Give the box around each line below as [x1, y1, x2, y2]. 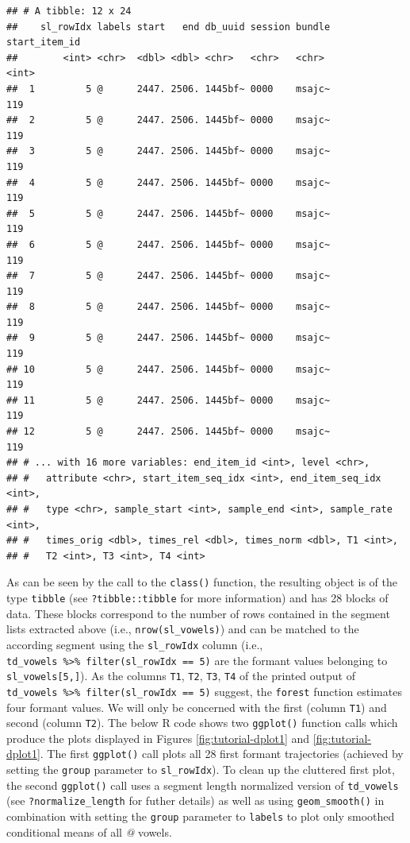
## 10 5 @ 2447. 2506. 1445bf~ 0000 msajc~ [6, 363, 331, 375]
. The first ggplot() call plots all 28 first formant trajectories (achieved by [40, 745, 404, 762]
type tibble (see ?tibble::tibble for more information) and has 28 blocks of [6, 590, 389, 606]
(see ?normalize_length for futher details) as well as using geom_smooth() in [6, 792, 385, 809]
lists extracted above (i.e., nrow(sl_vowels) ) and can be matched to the [6, 621, 359, 637]
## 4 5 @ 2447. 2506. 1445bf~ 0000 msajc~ [6, 176, 331, 188]
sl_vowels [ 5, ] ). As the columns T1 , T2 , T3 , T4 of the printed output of [6, 667, 355, 684]
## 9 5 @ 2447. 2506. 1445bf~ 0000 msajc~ [6, 332, 331, 344]
